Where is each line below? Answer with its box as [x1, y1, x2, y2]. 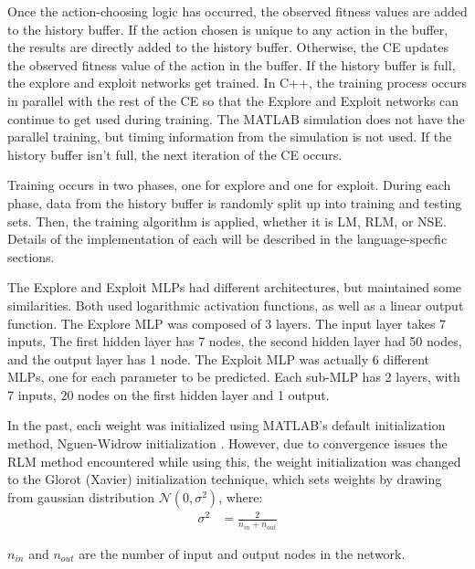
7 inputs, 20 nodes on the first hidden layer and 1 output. [7, 385, 330, 404]
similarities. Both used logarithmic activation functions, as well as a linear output [7, 295, 464, 314]
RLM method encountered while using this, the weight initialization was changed [7, 451, 461, 470]
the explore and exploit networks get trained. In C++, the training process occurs [7, 73, 467, 92]
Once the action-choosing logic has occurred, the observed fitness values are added [7, 2, 468, 20]
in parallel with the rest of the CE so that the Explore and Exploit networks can [7, 90, 459, 110]
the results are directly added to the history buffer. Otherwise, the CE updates [7, 37, 449, 57]
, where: [218, 487, 263, 506]
